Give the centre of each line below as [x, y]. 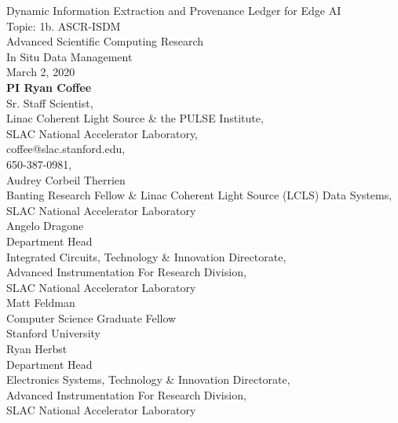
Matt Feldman [41, 303]
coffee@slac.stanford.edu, [66, 149]
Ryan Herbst [37, 349]
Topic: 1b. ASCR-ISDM [64, 26]
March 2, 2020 [41, 72]
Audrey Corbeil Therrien [66, 179]
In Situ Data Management [69, 56]
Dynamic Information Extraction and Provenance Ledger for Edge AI [174, 10]
